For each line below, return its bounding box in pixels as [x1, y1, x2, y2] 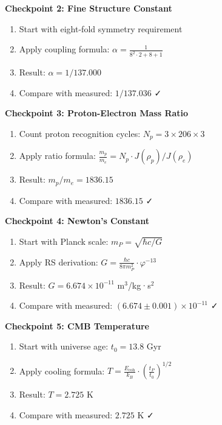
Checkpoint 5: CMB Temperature [5, 319, 149, 332]
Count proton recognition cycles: [19, 127, 141, 139]
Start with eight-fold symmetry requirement [19, 22, 183, 35]
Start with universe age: [19, 340, 109, 353]
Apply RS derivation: [19, 255, 98, 268]
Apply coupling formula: [19, 43, 110, 55]
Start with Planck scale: [19, 234, 109, 247]
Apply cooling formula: [19, 364, 105, 377]
